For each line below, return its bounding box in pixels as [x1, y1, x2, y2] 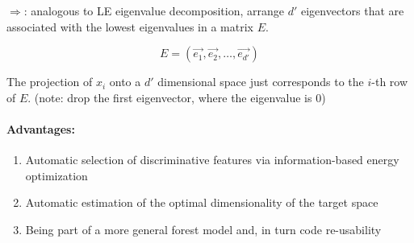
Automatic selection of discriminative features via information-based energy [25, 151, 399, 168]
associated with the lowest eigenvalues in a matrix [6, 18, 253, 35]
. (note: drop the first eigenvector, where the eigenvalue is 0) [27, 89, 326, 105]
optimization [25, 167, 88, 183]
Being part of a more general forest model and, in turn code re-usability [25, 220, 382, 237]
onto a [109, 73, 141, 90]
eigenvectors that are [300, 2, 404, 19]
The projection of [6, 73, 93, 90]
